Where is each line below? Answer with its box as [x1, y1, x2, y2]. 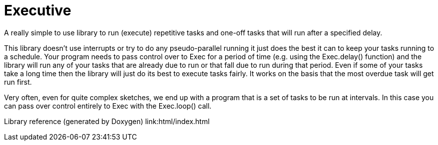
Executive [4, 2, 72, 19]
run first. [4, 77, 32, 86]
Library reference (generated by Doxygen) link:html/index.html [4, 117, 210, 126]
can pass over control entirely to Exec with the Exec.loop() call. [4, 101, 212, 110]
